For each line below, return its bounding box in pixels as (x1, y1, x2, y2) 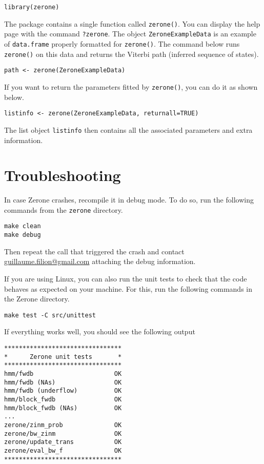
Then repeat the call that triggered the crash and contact (4, 246, 185, 256)
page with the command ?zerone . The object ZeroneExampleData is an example (4, 28, 256, 39)
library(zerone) (4, 4, 59, 11)
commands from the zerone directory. (4, 204, 123, 215)
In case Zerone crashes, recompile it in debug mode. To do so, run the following (4, 194, 254, 205)
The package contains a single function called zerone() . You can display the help (4, 18, 260, 29)
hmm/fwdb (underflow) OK (4, 387, 122, 395)
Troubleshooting (4, 165, 121, 186)
